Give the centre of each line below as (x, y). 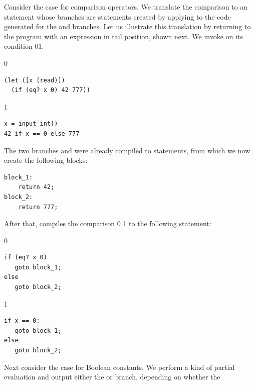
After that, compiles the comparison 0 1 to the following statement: (108, 223)
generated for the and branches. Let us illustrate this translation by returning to (127, 26)
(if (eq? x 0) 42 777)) (51, 90)
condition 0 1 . (24, 46)
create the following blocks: (46, 160)
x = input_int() (31, 124)
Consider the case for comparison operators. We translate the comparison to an (126, 7)
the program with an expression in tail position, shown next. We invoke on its (123, 36)
